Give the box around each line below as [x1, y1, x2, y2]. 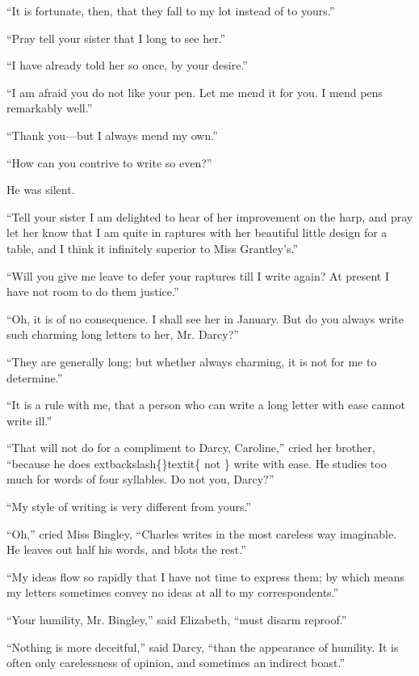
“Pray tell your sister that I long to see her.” [6, 29, 226, 46]
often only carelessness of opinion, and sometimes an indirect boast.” [6, 654, 346, 671]
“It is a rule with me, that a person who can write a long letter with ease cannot [6, 396, 405, 413]
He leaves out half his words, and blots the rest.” [6, 541, 246, 558]
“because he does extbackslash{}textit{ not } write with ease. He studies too [6, 454, 387, 471]
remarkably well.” [6, 99, 93, 116]
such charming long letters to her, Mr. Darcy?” [6, 326, 239, 343]
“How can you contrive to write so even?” [6, 154, 212, 171]
